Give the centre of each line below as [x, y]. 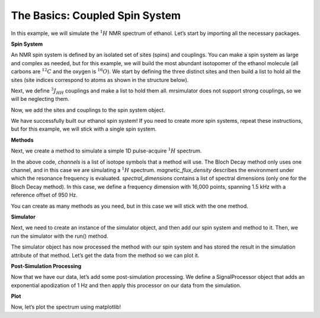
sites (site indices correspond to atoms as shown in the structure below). [100, 79]
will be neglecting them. [40, 99]
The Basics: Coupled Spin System [96, 15]
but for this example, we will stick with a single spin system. [84, 129]
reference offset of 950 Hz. [44, 195]
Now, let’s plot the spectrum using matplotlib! [66, 307]
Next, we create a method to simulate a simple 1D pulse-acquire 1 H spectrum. [106, 150]
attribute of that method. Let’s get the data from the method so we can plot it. [105, 255]
